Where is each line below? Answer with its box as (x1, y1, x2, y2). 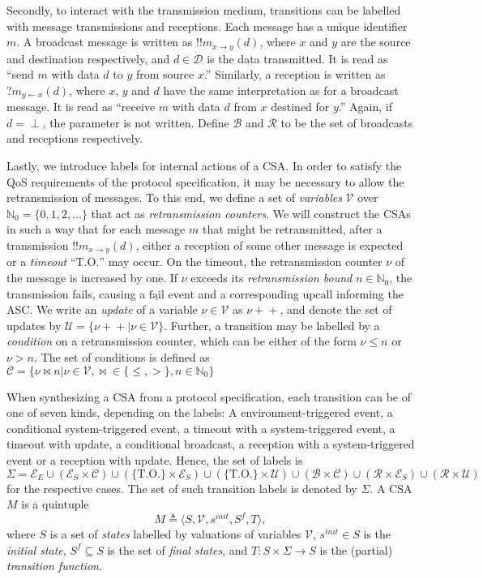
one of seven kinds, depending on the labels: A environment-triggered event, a (6, 404, 393, 421)
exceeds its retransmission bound (190, 269, 353, 286)
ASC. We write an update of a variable (6, 301, 198, 318)
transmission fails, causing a (6, 285, 146, 302)
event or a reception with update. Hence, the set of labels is (6, 452, 303, 469)
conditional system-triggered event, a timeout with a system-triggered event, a (6, 419, 395, 436)
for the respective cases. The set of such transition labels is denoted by (6, 479, 357, 496)
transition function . (6, 557, 102, 574)
